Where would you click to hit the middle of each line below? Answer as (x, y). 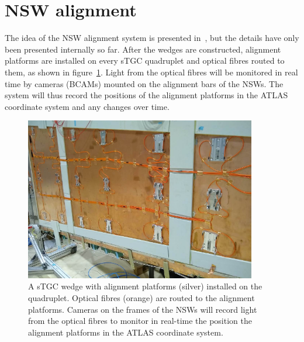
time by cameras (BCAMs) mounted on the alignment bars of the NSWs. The (144, 83)
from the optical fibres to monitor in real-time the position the (140, 321)
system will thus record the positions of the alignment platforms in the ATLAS (146, 95)
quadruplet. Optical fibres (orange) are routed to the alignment (141, 298)
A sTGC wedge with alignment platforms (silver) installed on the (145, 286)
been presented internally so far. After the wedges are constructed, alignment (143, 49)
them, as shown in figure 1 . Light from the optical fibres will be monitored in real (151, 72)
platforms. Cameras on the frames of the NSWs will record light (143, 309)
